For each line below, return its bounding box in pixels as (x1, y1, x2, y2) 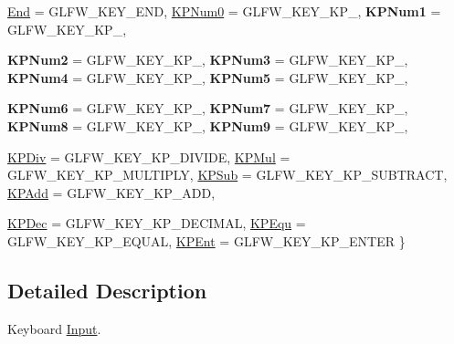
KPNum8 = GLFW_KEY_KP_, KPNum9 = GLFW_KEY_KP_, (7, 116, 408, 135)
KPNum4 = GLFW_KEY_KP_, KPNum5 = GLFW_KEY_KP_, (7, 68, 408, 87)
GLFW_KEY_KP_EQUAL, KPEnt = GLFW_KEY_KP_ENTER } (7, 231, 406, 250)
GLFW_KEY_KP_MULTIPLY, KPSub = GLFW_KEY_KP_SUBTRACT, (7, 165, 448, 184)
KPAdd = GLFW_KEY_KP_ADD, (7, 182, 216, 202)
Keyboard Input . (7, 318, 101, 338)
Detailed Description (7, 276, 207, 304)
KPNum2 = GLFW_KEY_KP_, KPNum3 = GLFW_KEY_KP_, (7, 50, 408, 69)
